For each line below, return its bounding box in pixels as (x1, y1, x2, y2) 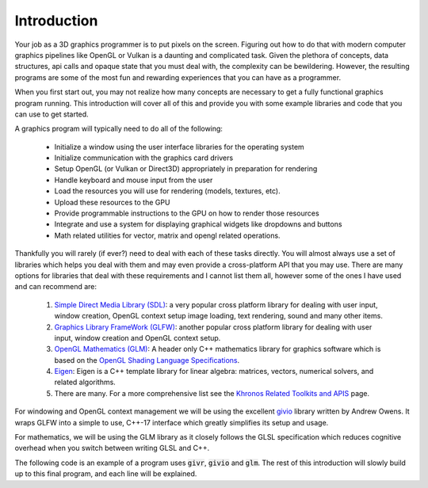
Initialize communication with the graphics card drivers (54, 153, 234, 162)
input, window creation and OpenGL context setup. (54, 333, 221, 342)
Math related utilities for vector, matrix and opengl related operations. (54, 231, 281, 240)
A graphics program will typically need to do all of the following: (14, 124, 224, 134)
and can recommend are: (14, 282, 97, 292)
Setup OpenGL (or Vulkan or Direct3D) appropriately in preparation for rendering (54, 164, 318, 173)
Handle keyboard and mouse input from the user (54, 175, 213, 185)
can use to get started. (14, 109, 89, 119)
